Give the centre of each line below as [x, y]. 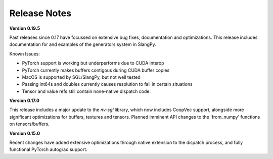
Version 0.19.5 [25, 28]
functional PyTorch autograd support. [48, 149]
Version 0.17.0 [25, 100]
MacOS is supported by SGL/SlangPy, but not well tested [81, 77]
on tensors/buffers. [30, 124]
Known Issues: [25, 54]
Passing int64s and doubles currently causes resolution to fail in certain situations [107, 84]
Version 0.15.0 [25, 133]
